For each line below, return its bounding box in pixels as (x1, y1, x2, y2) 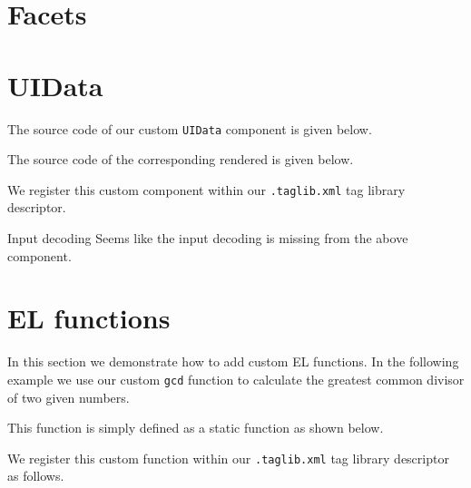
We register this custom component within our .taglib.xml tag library (7, 180, 406, 199)
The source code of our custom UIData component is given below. (7, 119, 372, 138)
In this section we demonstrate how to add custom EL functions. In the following (7, 352, 459, 371)
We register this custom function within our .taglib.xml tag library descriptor (7, 448, 449, 467)
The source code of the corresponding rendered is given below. (7, 150, 354, 169)
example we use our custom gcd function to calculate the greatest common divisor (7, 369, 465, 388)
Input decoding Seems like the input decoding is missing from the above (7, 229, 408, 247)
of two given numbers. (7, 387, 130, 406)
